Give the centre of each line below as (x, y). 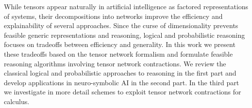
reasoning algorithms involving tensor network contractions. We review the (115, 63)
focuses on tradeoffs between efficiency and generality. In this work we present (120, 44)
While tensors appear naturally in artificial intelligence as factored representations (126, 6)
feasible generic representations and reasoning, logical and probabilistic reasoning (125, 35)
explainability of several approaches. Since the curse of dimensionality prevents (121, 25)
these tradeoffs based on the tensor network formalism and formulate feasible (118, 54)
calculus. (17, 101)
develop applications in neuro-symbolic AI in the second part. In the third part (122, 82)
